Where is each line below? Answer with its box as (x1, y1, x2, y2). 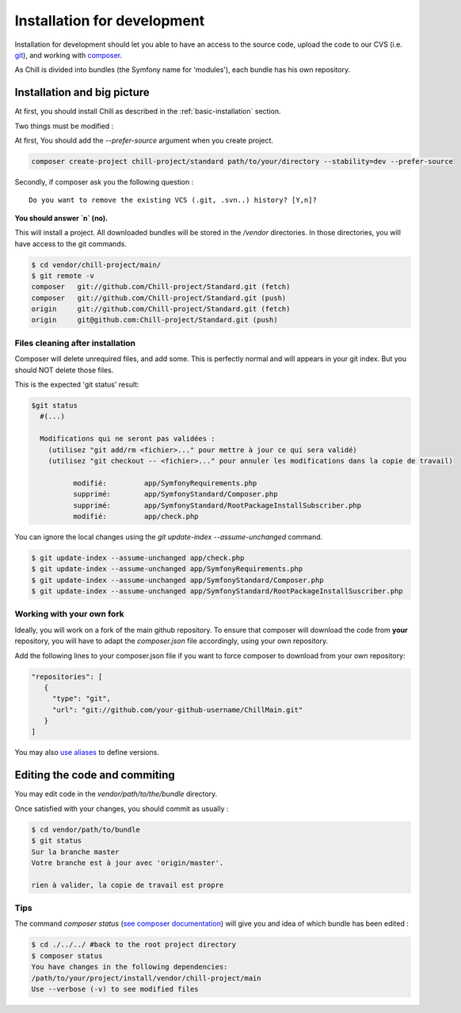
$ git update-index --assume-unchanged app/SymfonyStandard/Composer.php (31, 575, 324, 585)
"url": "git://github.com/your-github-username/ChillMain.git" (51, 705, 303, 714)
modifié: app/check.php (72, 512, 199, 520)
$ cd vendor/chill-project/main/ (31, 260, 162, 269)
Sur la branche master (31, 847, 120, 856)
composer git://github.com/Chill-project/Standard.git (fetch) (31, 282, 291, 291)
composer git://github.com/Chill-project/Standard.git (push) (31, 293, 287, 303)
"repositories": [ (31, 672, 103, 681)
